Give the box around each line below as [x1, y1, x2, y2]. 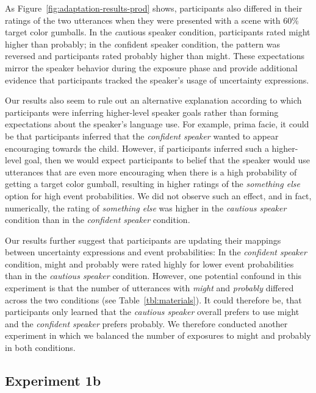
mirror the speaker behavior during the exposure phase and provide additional [5, 61, 298, 74]
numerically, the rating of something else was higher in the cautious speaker [5, 201, 287, 214]
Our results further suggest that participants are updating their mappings [5, 233, 281, 246]
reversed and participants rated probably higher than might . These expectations [5, 49, 304, 62]
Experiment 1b [5, 371, 101, 390]
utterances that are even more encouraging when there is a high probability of [5, 165, 297, 178]
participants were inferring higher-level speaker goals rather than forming [5, 105, 279, 118]
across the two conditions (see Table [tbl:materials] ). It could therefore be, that [5, 293, 302, 306]
